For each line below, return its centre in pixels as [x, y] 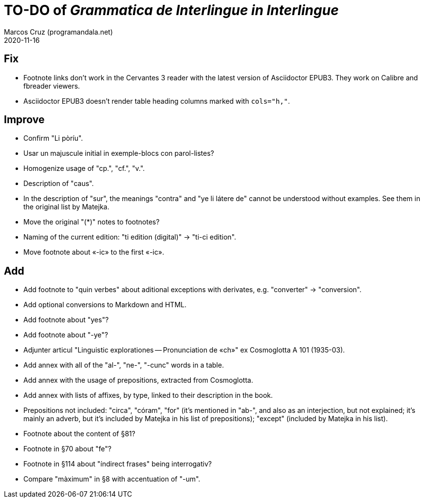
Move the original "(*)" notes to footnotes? [92, 222]
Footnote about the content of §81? [79, 434]
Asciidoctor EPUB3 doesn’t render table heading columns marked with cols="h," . [157, 101]
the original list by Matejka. [66, 207]
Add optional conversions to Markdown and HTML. [105, 305]
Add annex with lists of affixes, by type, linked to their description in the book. [148, 395]
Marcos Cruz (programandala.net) [58, 32]
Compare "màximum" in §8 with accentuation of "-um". [112, 479]
